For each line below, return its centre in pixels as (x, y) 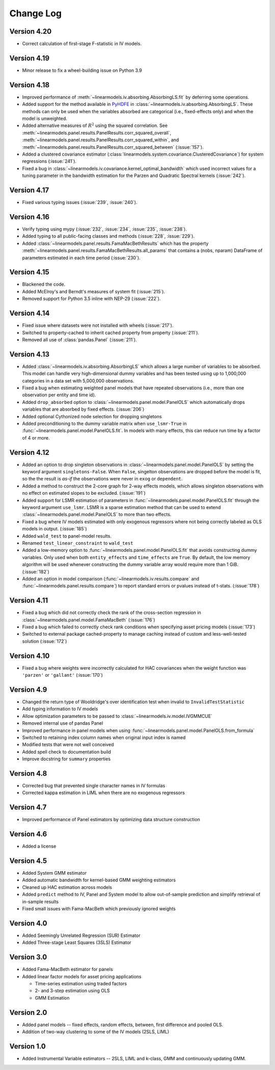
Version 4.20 (31, 31)
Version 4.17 (29, 190)
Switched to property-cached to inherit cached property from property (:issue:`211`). (111, 333)
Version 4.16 (30, 217)
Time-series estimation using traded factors (81, 984)
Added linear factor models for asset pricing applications (82, 976)
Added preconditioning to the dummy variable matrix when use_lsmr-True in (104, 423)
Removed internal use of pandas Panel (63, 723)
